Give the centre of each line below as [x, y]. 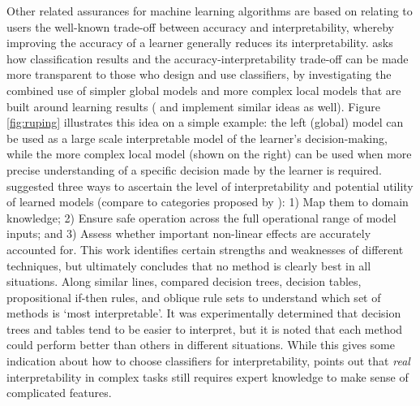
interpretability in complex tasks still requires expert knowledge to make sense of [208, 376]
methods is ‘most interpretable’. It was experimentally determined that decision [204, 313]
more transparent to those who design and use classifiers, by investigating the [199, 74]
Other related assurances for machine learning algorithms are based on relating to [210, 11]
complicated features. [59, 393]
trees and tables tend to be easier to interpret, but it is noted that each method [205, 328]
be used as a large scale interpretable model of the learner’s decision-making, [197, 138]
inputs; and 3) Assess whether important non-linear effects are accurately [189, 233]
